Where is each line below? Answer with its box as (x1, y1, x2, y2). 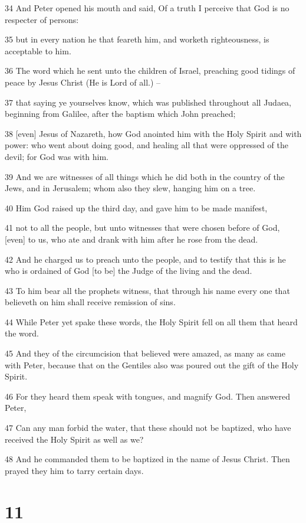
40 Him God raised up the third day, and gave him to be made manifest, (5, 201, 268, 214)
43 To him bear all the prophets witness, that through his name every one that (5, 284, 290, 296)
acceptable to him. (5, 44, 71, 57)
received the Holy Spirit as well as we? (5, 433, 144, 445)
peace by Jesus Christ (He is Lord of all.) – (5, 76, 161, 88)
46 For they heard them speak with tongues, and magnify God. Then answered (5, 390, 291, 402)
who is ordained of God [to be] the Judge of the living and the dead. (5, 264, 252, 277)
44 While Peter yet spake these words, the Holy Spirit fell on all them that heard (5, 315, 298, 328)
